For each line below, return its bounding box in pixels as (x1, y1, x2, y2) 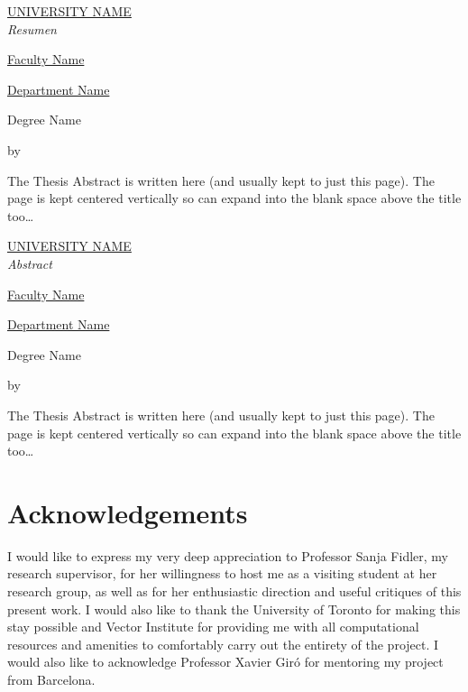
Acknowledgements (7, 494, 248, 531)
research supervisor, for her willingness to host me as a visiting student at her (7, 564, 437, 583)
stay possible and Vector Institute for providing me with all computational (7, 617, 419, 636)
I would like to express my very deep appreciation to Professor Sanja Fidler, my (7, 546, 448, 565)
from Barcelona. (7, 669, 96, 688)
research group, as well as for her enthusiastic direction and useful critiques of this (7, 582, 462, 600)
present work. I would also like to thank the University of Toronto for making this (7, 599, 461, 618)
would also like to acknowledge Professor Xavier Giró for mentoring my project (7, 652, 444, 671)
